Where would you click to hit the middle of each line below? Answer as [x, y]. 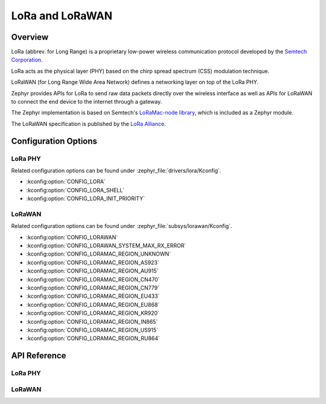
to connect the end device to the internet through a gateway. [87, 102]
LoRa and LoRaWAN [62, 16]
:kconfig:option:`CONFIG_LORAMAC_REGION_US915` [92, 330]
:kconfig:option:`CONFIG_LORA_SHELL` [75, 190]
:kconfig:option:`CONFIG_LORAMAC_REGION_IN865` [92, 321]
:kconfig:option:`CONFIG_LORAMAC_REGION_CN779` [93, 288]
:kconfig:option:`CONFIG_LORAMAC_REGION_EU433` [93, 296]
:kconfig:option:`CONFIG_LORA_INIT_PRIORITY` [85, 198]
